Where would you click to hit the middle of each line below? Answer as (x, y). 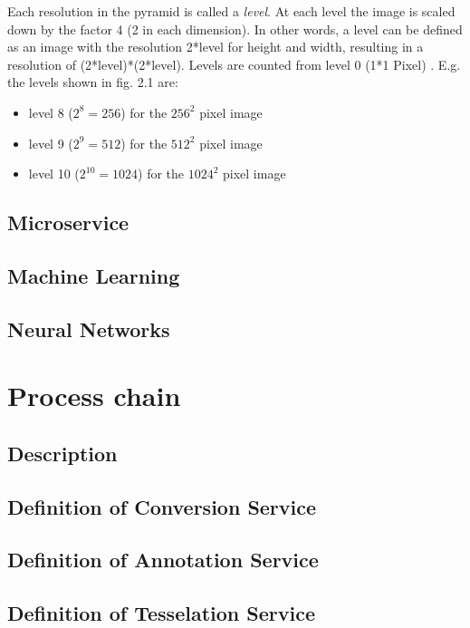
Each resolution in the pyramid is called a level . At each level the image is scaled (231, 11)
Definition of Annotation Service (163, 560)
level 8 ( (51, 112)
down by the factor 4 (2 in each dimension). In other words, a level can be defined (235, 29)
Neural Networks (89, 328)
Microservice (68, 222)
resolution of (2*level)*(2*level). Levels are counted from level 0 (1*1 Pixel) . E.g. (234, 64)
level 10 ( (54, 174)
